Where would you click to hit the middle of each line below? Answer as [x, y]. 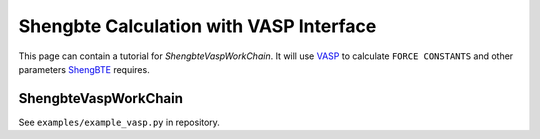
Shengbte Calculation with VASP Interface [197, 26]
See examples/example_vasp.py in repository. [119, 122]
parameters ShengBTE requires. [84, 69]
